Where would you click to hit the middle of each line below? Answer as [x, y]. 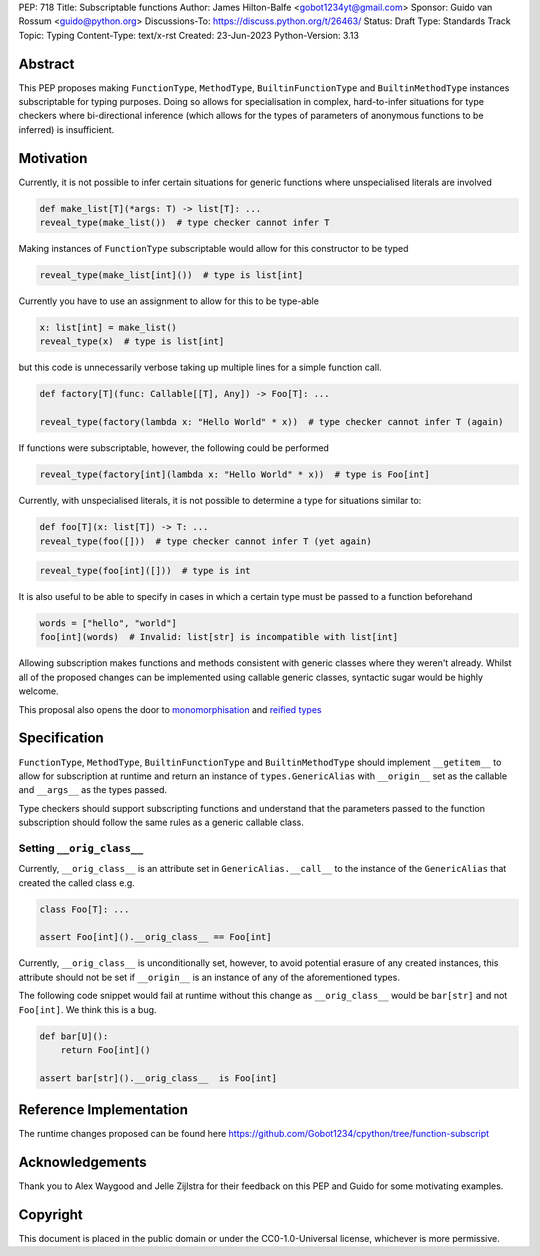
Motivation [53, 158]
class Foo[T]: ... [84, 909]
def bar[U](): [74, 1036]
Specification [61, 738]
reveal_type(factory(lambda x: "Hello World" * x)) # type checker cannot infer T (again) [271, 422]
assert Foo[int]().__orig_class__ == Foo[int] [155, 937]
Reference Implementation [103, 1110]
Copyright [51, 1214]
